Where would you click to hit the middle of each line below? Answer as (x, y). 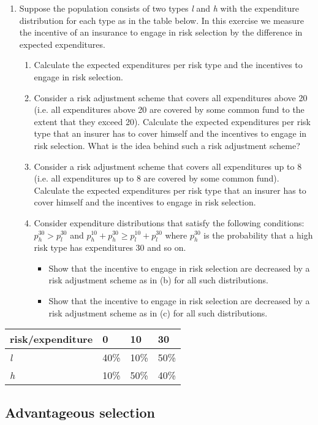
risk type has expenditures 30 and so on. (110, 247)
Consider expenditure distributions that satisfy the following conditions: (169, 222)
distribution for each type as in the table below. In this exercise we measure (161, 20)
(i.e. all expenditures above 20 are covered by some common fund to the (169, 109)
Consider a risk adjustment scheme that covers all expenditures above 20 (171, 97)
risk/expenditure (51, 339)
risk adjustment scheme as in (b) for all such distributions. (158, 280)
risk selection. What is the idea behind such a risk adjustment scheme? (167, 145)
